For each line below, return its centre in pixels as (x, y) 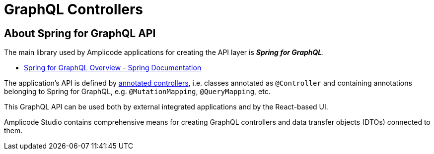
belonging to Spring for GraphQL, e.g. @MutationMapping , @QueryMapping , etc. (137, 92)
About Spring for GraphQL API (80, 33)
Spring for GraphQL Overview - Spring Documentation (113, 68)
